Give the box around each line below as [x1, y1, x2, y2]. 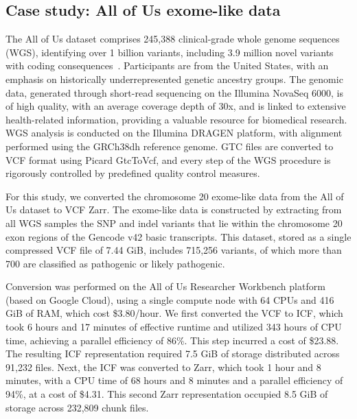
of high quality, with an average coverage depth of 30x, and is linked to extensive [5, 99, 346, 113]
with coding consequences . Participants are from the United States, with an [5, 58, 329, 73]
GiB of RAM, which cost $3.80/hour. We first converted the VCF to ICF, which [5, 306, 343, 320]
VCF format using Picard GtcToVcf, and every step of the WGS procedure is [5, 152, 331, 167]
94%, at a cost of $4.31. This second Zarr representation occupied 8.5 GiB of [5, 387, 328, 401]
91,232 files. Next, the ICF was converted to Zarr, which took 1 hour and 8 [5, 359, 321, 374]
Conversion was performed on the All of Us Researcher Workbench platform [5, 279, 325, 294]
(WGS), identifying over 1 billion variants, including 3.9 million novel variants [5, 45, 334, 59]
